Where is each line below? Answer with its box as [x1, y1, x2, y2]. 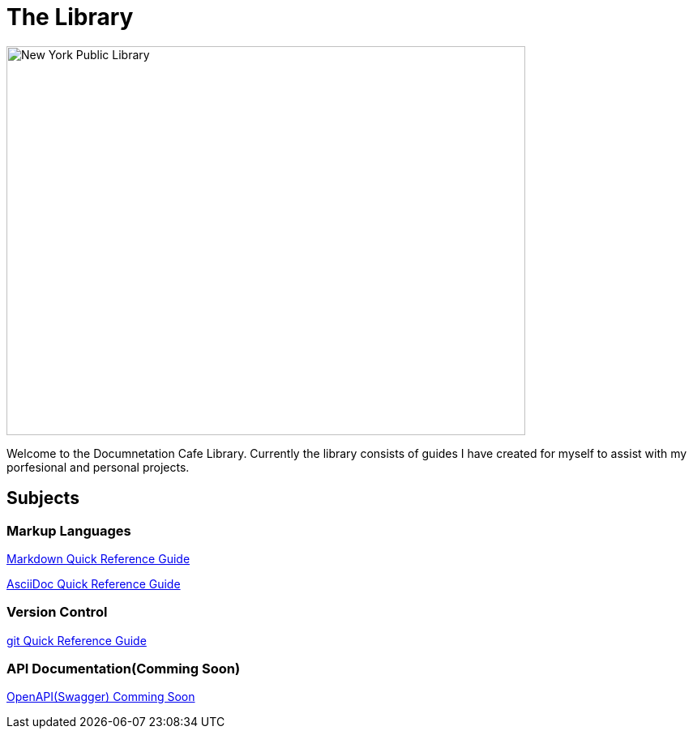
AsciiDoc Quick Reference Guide [6, 576, 181, 591]
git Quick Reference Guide [6, 633, 147, 647]
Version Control [6, 604, 108, 621]
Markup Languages [6, 522, 131, 539]
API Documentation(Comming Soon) [6, 660, 241, 677]
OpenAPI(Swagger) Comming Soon [6, 690, 195, 704]
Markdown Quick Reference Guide [6, 551, 190, 566]
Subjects [6, 488, 79, 509]
